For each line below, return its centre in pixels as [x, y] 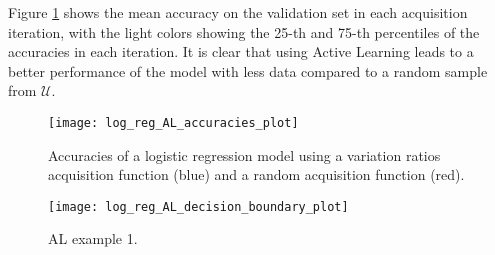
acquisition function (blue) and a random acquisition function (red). [256, 174]
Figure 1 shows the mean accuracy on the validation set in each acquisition [238, 12]
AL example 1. [93, 238]
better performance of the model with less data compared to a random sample [248, 70]
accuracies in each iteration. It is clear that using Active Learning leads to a [241, 51]
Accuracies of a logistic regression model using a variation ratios [244, 154]
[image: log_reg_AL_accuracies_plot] [173, 122]
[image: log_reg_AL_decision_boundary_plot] [198, 206]
